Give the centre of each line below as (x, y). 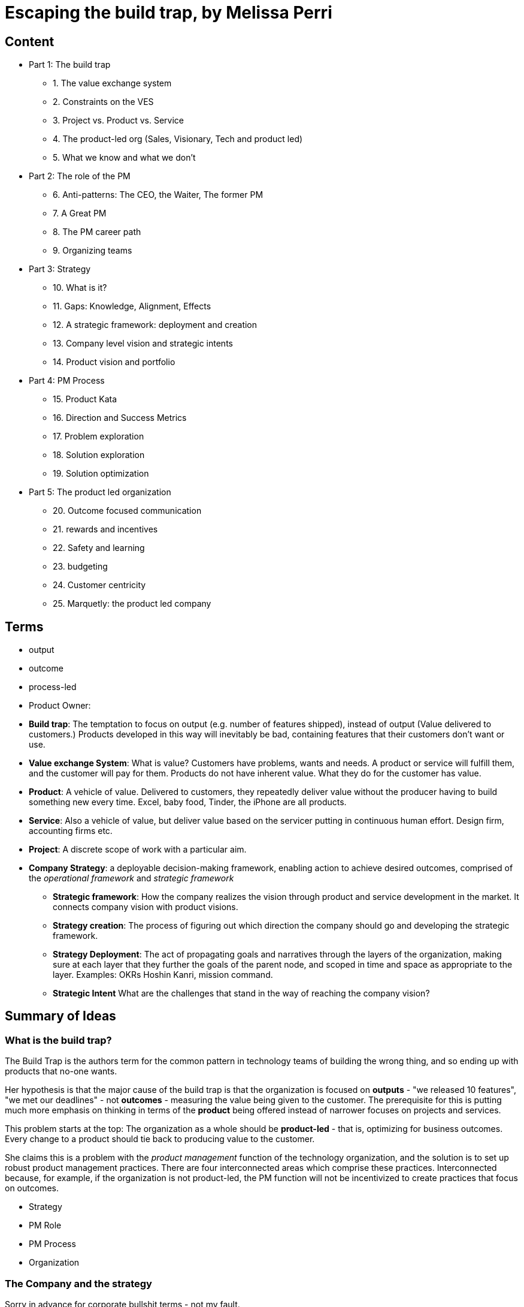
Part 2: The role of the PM (80, 176)
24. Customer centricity (99, 585)
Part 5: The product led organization (100, 492)
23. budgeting (80, 567)
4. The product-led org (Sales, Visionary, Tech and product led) (178, 139)
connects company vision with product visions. (146, 907)
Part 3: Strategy (60, 269)
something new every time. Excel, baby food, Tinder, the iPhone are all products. (188, 802)
